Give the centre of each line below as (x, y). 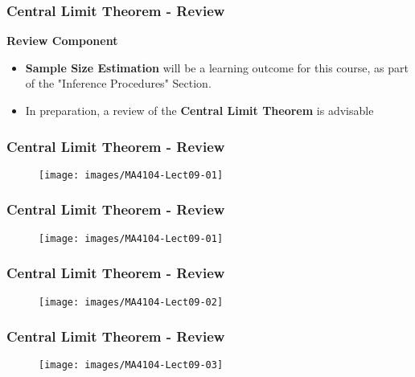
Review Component (62, 41)
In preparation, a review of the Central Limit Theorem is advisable (199, 110)
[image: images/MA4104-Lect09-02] (131, 302)
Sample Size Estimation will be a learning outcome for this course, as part (217, 67)
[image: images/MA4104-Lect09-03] (131, 365)
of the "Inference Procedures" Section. (118, 83)
